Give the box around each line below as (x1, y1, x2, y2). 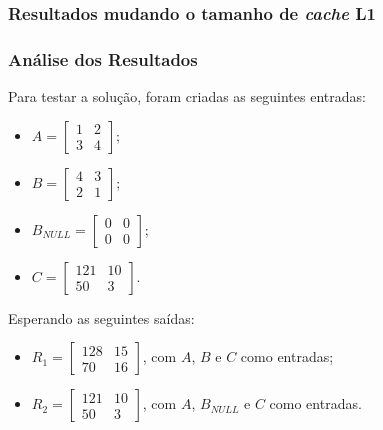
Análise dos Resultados (8, 46, 198, 71)
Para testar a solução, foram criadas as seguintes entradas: (8, 86, 366, 107)
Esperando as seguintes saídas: (8, 307, 195, 328)
